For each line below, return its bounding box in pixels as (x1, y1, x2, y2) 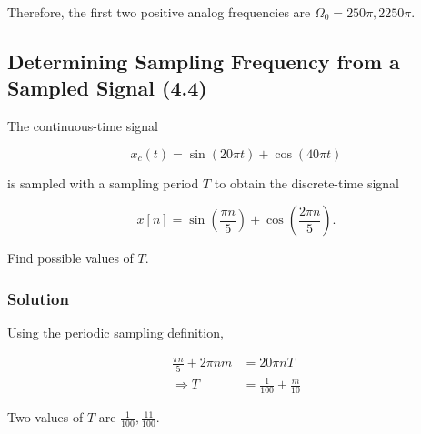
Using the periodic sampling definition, (7, 323, 224, 342)
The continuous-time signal (7, 116, 158, 136)
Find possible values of (7, 248, 134, 267)
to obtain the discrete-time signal (214, 173, 399, 192)
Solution (7, 287, 69, 309)
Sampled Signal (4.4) (7, 74, 207, 102)
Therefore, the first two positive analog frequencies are (7, 3, 311, 21)
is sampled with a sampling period (7, 173, 199, 192)
